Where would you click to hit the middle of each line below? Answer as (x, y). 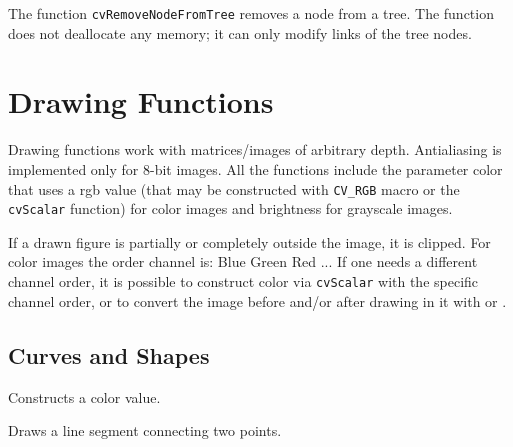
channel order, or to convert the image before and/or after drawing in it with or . (257, 300)
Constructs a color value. (84, 396)
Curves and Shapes (109, 354)
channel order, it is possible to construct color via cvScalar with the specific (243, 281)
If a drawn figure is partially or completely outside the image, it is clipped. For (249, 241)
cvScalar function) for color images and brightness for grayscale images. (230, 208)
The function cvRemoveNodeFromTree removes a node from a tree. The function (251, 13)
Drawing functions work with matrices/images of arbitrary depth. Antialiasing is (255, 149)
